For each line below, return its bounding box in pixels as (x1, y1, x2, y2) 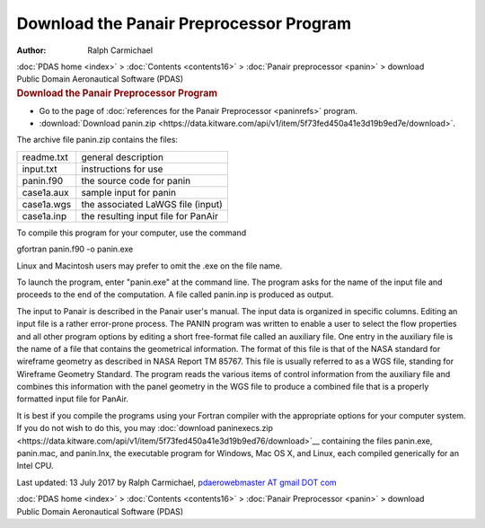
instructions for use (81, 163, 163, 175)
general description (81, 151, 163, 163)
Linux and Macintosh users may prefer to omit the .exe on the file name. (16, 260, 283, 271)
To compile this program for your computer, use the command (16, 227, 247, 238)
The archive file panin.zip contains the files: (16, 135, 179, 145)
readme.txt (22, 151, 69, 163)
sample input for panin (81, 186, 177, 198)
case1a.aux (22, 186, 69, 198)
